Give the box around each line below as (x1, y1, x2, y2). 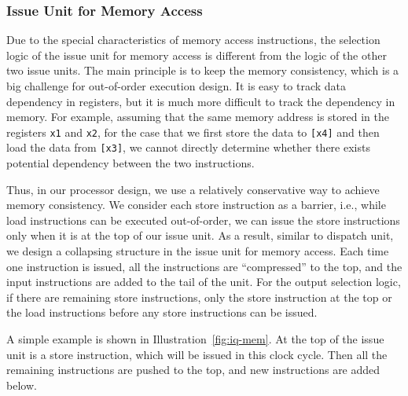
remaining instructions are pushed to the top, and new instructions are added (6, 361, 380, 378)
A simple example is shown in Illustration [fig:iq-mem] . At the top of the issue (6, 331, 384, 347)
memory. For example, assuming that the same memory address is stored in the (6, 108, 389, 125)
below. (6, 376, 37, 393)
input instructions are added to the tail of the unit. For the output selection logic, (6, 273, 401, 290)
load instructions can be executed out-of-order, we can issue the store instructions (6, 211, 400, 228)
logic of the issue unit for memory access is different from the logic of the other (6, 46, 387, 63)
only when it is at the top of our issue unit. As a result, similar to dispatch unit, (6, 227, 394, 244)
